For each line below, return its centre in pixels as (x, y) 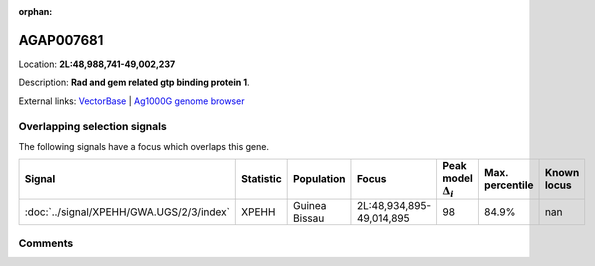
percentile (508, 185)
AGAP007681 (61, 40)
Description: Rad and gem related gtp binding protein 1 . (134, 82)
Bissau (309, 218)
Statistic (261, 179)
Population (319, 179)
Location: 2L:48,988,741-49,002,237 (97, 64)
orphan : (35, 11)
